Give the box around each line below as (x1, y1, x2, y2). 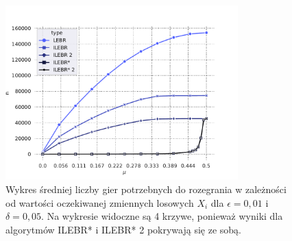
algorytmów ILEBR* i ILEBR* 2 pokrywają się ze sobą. (5, 222, 241, 236)
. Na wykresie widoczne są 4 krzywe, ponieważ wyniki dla (41, 209, 283, 223)
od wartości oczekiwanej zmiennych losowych (5, 195, 194, 210)
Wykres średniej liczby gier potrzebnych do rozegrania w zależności (5, 181, 287, 196)
